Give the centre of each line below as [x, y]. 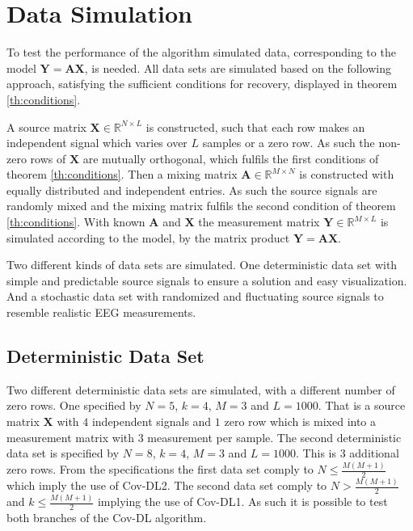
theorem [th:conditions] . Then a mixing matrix [122, 174]
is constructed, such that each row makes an [255, 126]
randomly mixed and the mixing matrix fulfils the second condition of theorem [201, 206]
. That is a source [362, 405]
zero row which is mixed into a [300, 421]
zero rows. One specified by [74, 405]
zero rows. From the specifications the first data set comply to [160, 469]
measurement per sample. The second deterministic [274, 437]
